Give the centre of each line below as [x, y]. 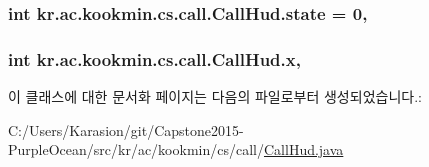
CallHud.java [303, 149]
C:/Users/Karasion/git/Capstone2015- [126, 129]
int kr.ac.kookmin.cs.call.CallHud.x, [154, 58]
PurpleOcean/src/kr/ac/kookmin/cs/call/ [136, 149]
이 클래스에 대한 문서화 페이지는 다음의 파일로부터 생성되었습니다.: [215, 96]
